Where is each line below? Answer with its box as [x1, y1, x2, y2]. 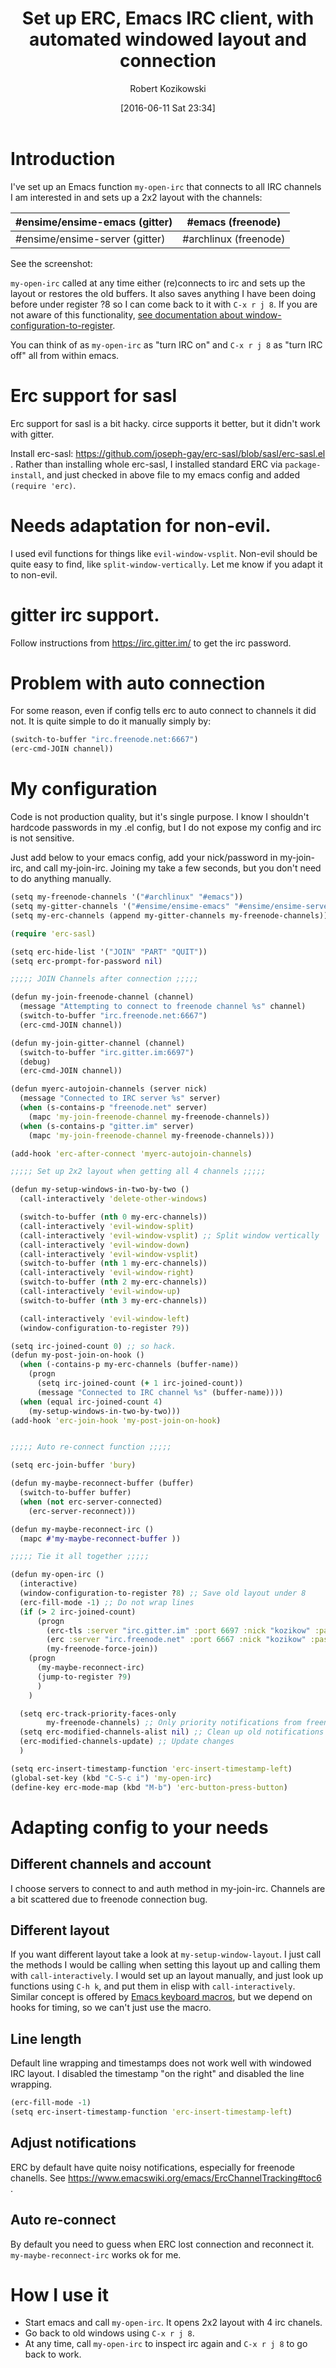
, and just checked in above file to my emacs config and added [41, 468, 301, 481]
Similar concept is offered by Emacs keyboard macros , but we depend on [10, 1991, 313, 2003]
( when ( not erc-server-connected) [19, 1497, 163, 1507]
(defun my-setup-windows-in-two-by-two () [10, 1185, 190, 1195]
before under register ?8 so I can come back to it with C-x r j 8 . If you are [10, 298, 318, 310]
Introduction [10, 147, 116, 170]
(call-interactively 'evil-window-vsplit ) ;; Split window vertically [19, 1230, 320, 1241]
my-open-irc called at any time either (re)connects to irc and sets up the [10, 277, 306, 289]
